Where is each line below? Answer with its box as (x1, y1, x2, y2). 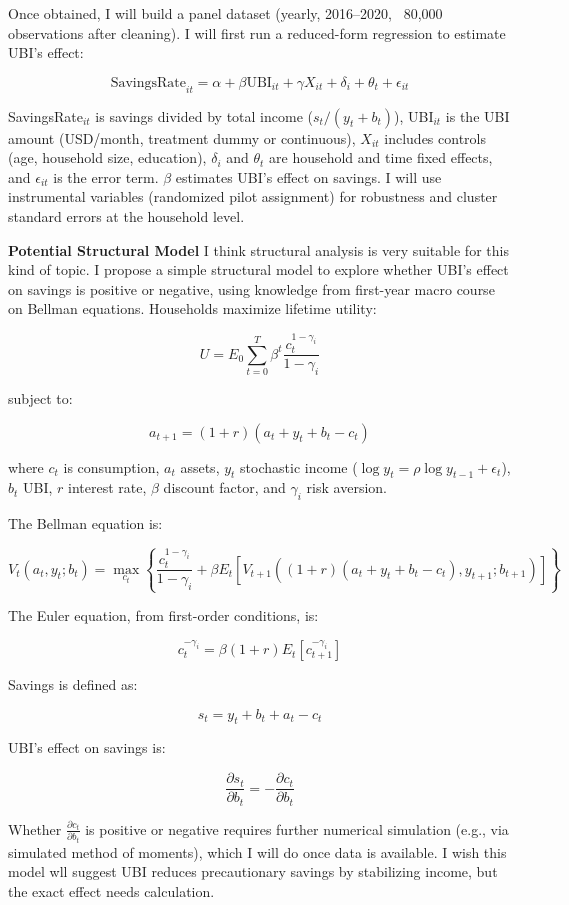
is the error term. (53, 166, 159, 187)
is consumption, (63, 456, 160, 477)
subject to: (8, 387, 73, 408)
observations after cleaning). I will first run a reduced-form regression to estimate (8, 22, 506, 43)
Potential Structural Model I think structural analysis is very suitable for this (8, 239, 509, 260)
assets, (180, 456, 220, 477)
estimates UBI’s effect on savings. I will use (175, 166, 442, 187)
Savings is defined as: (8, 674, 138, 695)
